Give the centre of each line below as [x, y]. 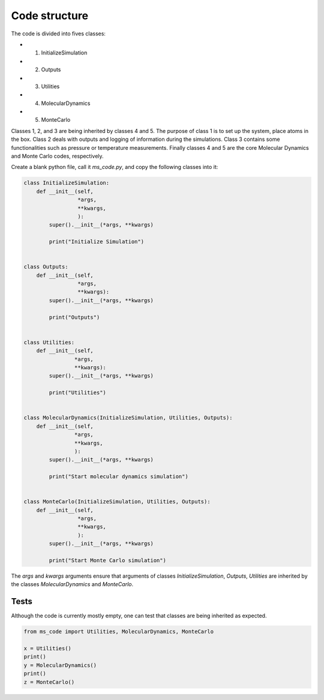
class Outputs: [46, 267]
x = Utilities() [48, 648]
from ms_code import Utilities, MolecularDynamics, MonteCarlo [119, 632]
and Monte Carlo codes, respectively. [58, 156]
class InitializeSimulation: [67, 183]
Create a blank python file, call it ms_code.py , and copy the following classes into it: [115, 167]
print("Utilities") [77, 393]
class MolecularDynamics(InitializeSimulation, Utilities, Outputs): [128, 418]
